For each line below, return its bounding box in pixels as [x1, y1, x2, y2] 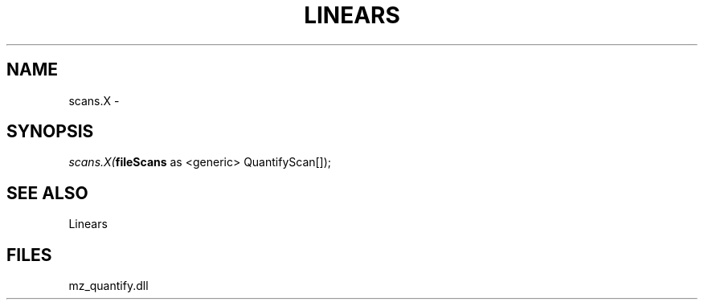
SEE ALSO [6, 182, 88, 203]
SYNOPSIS [6, 121, 94, 142]
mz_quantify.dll [68, 279, 149, 293]
